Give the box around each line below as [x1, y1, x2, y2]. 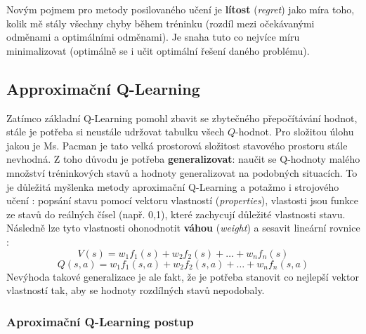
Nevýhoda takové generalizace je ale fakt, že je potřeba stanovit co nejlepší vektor [6, 269, 359, 283]
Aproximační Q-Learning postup [6, 312, 194, 330]
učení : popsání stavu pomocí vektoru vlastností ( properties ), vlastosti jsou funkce [6, 193, 359, 208]
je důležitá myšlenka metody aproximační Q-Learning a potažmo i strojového [6, 179, 339, 194]
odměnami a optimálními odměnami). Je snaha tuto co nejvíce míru [6, 29, 300, 44]
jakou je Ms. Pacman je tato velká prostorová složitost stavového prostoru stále [6, 138, 348, 152]
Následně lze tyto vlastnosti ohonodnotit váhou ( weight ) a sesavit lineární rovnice [6, 220, 360, 235]
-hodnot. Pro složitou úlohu [235, 124, 354, 139]
